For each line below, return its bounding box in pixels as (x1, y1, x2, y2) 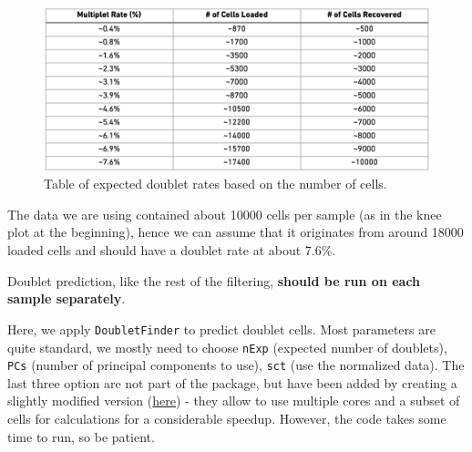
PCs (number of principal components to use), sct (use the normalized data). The (7, 355, 465, 375)
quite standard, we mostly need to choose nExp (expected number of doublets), (7, 337, 447, 356)
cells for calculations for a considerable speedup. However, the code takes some (7, 409, 446, 428)
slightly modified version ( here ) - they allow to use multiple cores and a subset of (7, 391, 460, 410)
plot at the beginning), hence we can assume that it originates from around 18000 (7, 222, 464, 241)
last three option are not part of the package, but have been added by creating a (7, 373, 457, 392)
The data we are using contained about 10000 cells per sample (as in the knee (7, 204, 442, 223)
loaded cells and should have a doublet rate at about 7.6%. (7, 241, 336, 260)
